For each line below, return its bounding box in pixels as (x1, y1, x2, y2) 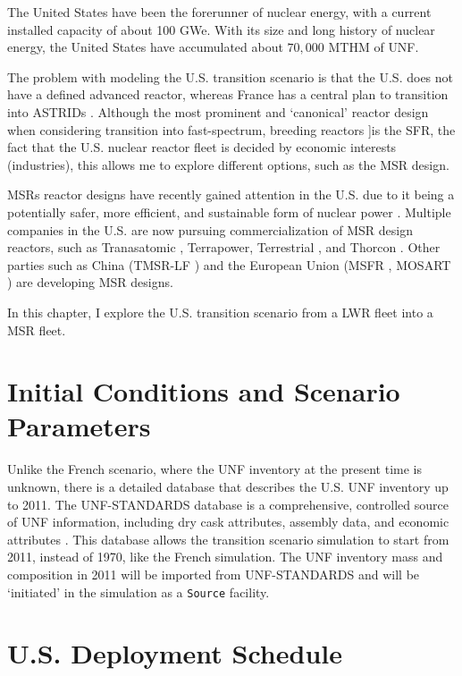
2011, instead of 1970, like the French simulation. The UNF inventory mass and (7, 547, 443, 566)
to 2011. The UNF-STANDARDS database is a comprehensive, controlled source (7, 494, 449, 513)
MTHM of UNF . (328, 38, 419, 56)
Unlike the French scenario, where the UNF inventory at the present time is (7, 460, 422, 478)
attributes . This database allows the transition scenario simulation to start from (7, 529, 449, 548)
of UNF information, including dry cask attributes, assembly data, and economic (7, 512, 449, 531)
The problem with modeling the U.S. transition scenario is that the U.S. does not (7, 67, 453, 86)
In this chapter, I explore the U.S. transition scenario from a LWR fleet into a (7, 302, 433, 321)
